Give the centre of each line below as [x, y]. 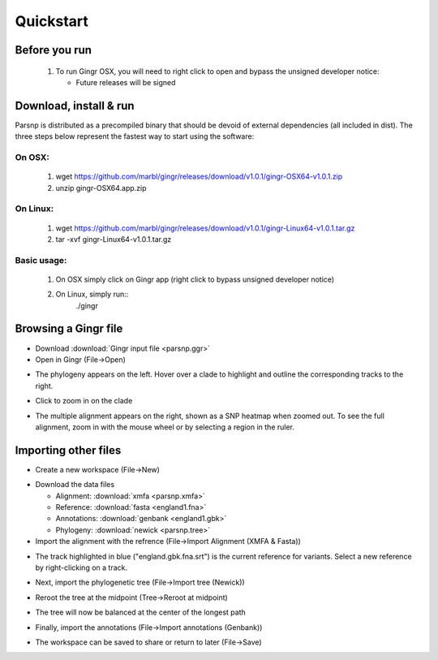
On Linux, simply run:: [92, 294]
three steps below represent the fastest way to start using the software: [135, 136]
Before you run [54, 50]
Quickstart [52, 21]
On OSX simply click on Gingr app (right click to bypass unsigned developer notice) [195, 279]
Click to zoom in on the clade [84, 401]
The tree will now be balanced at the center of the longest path [141, 612]
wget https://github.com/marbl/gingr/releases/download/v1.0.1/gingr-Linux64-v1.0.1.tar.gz [205, 228]
